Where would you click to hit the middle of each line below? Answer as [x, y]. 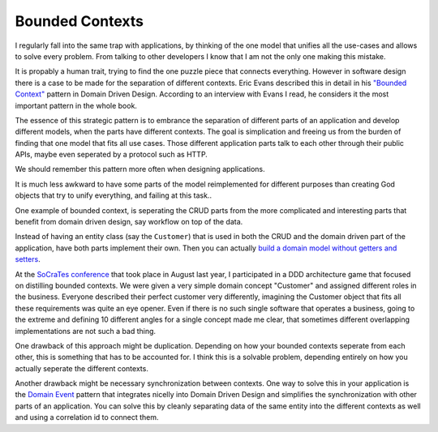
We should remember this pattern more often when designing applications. [140, 169]
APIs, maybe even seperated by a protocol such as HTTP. [112, 155]
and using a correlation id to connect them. [87, 417]
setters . [28, 259]
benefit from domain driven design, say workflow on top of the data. [129, 222]
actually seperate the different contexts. [82, 368]
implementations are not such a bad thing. [86, 331]
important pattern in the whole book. [76, 105]
